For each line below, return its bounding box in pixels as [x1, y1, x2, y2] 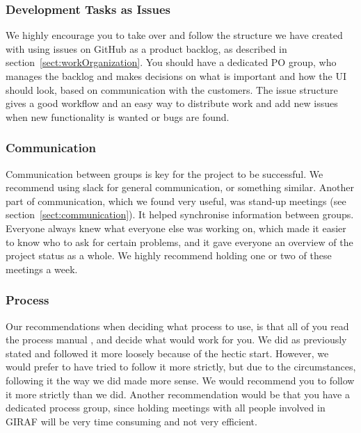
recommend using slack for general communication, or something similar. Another [6, 180, 355, 195]
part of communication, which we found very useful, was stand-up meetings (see [6, 193, 346, 208]
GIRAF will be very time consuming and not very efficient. [6, 414, 257, 428]
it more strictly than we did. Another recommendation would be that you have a [6, 386, 350, 401]
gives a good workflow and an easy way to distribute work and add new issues [6, 96, 338, 111]
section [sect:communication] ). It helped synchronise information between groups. [6, 207, 354, 222]
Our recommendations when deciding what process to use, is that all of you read [6, 318, 349, 333]
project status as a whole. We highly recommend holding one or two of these [6, 248, 332, 263]
